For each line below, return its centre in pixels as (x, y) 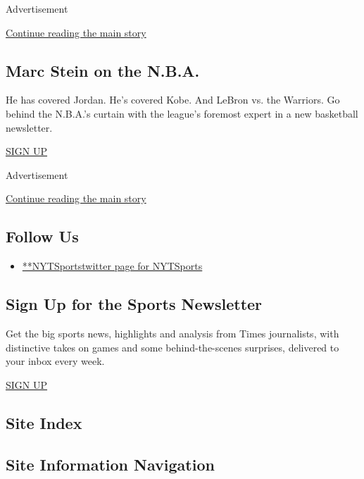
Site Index (44, 422)
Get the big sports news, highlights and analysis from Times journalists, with (172, 333)
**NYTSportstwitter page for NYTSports (112, 266)
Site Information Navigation (110, 464)
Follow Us (42, 236)
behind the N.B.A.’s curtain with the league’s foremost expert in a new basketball (182, 113)
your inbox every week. (55, 361)
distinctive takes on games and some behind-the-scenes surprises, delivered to (172, 347)
